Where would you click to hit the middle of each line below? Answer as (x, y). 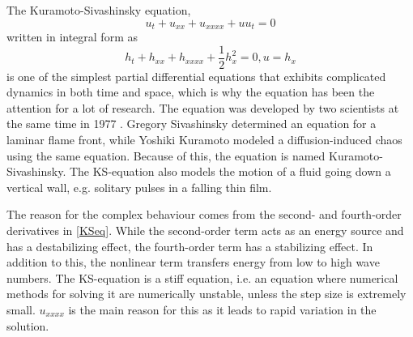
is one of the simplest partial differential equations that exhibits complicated (196, 76)
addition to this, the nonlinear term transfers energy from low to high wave (193, 262)
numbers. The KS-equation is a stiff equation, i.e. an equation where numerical (202, 277)
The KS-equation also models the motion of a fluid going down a (230, 171)
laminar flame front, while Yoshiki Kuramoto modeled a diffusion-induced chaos (204, 140)
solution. (28, 325)
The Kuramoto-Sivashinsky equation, (99, 10)
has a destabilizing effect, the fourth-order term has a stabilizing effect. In (190, 246)
